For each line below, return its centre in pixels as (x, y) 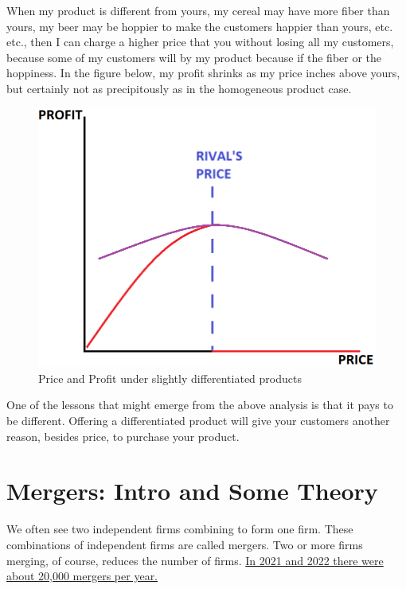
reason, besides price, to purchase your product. (123, 436)
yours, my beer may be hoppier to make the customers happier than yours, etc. (200, 26)
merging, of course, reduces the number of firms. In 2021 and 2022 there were (195, 560)
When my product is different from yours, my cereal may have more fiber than (198, 10)
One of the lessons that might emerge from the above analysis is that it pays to (200, 405)
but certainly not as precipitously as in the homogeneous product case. (179, 88)
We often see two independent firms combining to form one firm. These (180, 529)
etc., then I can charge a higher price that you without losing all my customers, (200, 42)
